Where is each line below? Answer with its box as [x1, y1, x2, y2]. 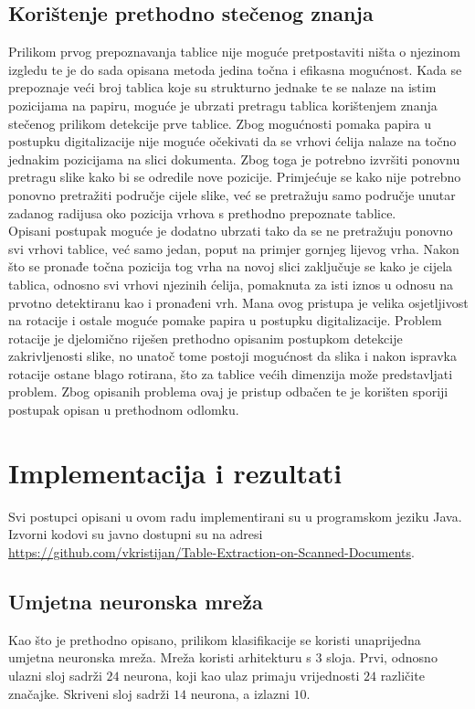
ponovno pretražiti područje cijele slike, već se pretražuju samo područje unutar [8, 185, 456, 204]
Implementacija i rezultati [8, 453, 343, 491]
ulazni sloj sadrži [8, 665, 102, 684]
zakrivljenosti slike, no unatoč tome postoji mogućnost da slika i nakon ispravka [8, 346, 457, 365]
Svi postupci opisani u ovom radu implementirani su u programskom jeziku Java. [8, 506, 462, 525]
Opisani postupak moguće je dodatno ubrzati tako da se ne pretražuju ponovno [8, 221, 453, 240]
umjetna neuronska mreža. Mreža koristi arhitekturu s [8, 648, 311, 667]
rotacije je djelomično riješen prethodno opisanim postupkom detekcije [8, 328, 403, 347]
